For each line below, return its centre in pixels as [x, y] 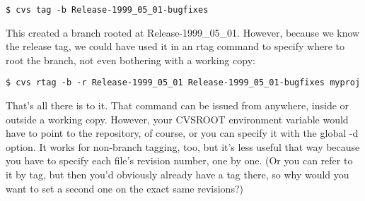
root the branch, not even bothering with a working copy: [131, 60]
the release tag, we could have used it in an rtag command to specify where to [175, 46]
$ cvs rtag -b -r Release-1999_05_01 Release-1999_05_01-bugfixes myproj [183, 83]
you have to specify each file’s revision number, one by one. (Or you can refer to [179, 160]
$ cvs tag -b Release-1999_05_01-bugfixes [107, 10]
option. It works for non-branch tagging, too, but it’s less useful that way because [183, 146]
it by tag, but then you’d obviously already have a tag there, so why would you [178, 175]
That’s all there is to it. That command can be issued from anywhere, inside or [178, 105]
